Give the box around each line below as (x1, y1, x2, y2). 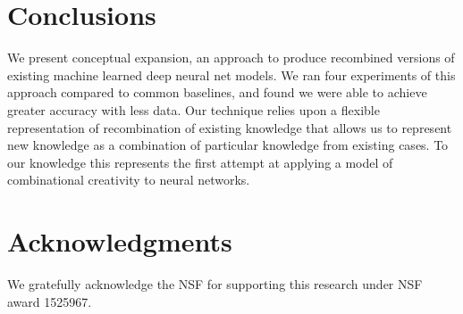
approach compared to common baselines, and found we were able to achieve (7, 83, 427, 102)
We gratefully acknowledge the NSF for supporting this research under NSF (7, 275, 423, 293)
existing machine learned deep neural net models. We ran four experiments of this (7, 65, 456, 84)
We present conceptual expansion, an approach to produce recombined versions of (7, 48, 455, 67)
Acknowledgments (7, 223, 232, 260)
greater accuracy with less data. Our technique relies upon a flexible (7, 100, 380, 119)
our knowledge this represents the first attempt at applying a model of (7, 153, 393, 171)
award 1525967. (7, 292, 92, 310)
